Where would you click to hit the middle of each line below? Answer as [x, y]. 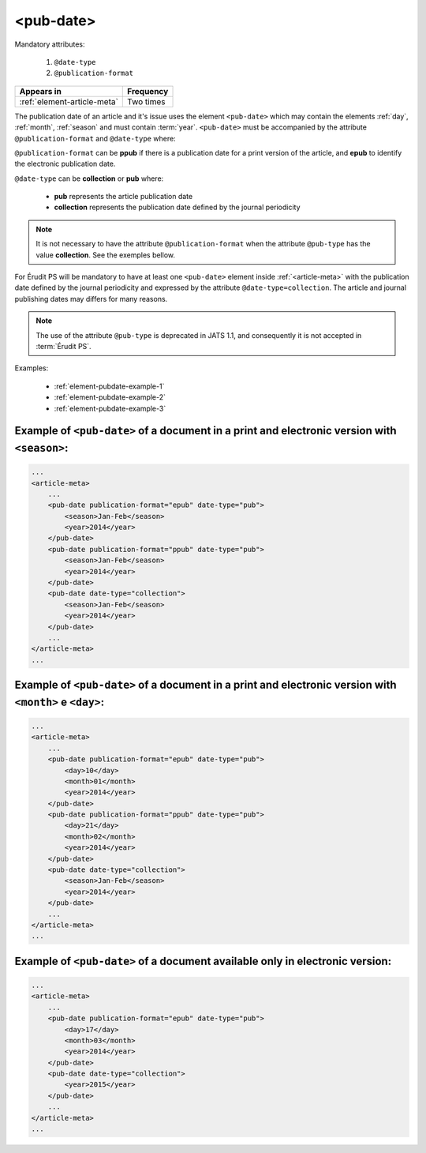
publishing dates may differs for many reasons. [91, 299]
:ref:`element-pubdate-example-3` [110, 408]
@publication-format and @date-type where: [95, 138]
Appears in [41, 91]
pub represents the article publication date [123, 197]
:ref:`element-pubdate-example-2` [110, 397]
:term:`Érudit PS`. [64, 346]
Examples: [32, 368]
